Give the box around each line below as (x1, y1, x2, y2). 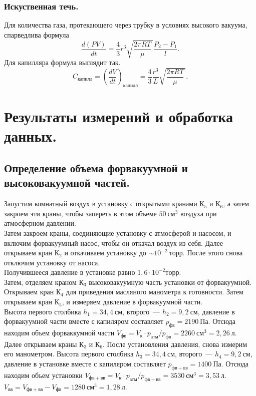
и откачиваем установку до (64, 247, 146, 258)
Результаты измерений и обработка (4, 106, 233, 127)
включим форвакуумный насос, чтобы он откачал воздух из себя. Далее (4, 237, 223, 248)
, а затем (223, 198, 249, 209)
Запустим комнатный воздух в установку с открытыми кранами (4, 198, 197, 209)
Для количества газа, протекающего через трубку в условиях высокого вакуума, (4, 20, 247, 30)
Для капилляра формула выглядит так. (4, 57, 121, 67)
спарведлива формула (4, 29, 69, 40)
